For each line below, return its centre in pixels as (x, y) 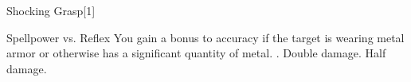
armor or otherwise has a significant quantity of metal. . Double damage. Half (196, 53)
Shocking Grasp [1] (51, 10)
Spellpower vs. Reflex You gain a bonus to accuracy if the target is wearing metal (205, 37)
